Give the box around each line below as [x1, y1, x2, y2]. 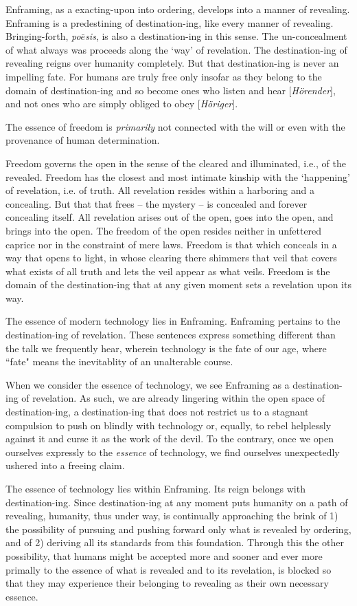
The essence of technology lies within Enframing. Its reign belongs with [5, 481, 306, 495]
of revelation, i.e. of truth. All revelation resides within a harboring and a [5, 183, 315, 197]
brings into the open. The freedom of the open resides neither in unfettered [5, 223, 322, 237]
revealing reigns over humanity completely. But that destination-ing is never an [5, 56, 339, 70]
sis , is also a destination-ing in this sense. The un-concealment [85, 29, 347, 43]
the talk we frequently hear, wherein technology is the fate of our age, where [5, 340, 327, 355]
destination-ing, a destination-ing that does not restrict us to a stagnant [5, 404, 309, 419]
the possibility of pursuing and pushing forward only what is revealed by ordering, [5, 521, 352, 536]
